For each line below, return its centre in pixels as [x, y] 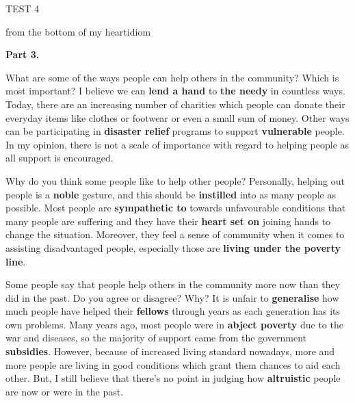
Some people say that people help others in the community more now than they [173, 284]
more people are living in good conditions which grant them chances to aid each [173, 364]
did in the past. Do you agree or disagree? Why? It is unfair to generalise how [172, 297]
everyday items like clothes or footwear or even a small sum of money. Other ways [177, 117]
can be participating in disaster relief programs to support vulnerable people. [175, 131]
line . [16, 261]
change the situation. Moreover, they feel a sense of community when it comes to [175, 234]
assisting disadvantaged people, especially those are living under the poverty [173, 247]
